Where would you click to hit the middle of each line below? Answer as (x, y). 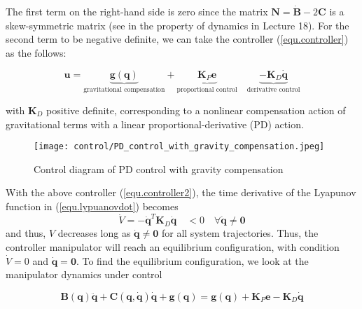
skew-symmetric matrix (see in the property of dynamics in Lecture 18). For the (177, 25)
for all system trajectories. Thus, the (240, 233)
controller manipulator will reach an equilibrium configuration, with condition (173, 246)
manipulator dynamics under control (84, 274)
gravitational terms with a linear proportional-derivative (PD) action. (155, 124)
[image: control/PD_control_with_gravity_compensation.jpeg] (179, 147)
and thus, (26, 233)
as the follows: (36, 52)
